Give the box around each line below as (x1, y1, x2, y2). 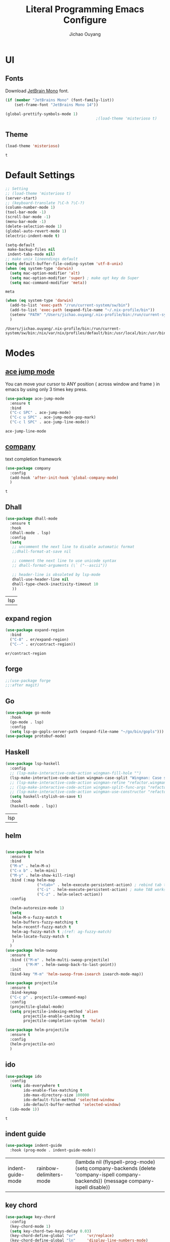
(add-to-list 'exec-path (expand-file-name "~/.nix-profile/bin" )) (10, 307, 155, 313)
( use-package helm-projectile (5, 1027, 69, 1033)
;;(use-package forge (5, 678, 51, 683)
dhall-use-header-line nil (12, 576, 69, 582)
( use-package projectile (5, 981, 58, 986)
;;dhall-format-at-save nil (12, 549, 71, 554)
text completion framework (5, 456, 62, 462)
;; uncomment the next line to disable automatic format (12, 545, 135, 550)
